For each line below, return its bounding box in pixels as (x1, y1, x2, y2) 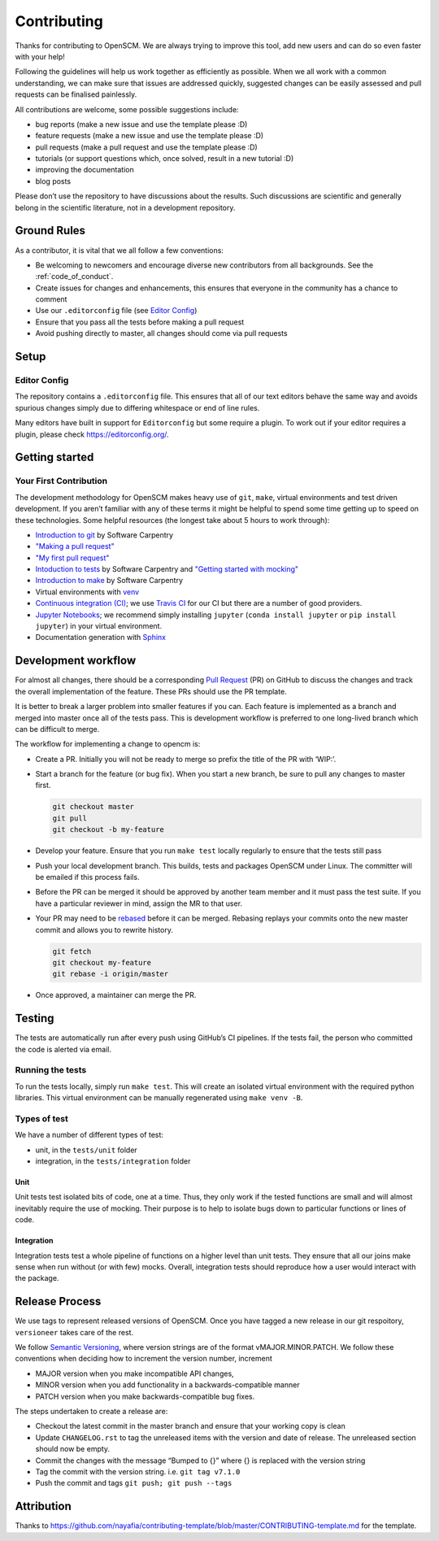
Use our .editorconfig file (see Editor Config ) (35, 306, 198, 316)
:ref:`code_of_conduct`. (35, 272, 114, 281)
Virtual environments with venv (35, 586, 140, 597)
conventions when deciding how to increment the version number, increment (15, 1354, 272, 1364)
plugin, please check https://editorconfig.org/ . (15, 429, 170, 439)
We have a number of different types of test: (15, 1130, 164, 1140)
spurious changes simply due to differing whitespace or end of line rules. (15, 403, 260, 412)
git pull (52, 813, 88, 823)
